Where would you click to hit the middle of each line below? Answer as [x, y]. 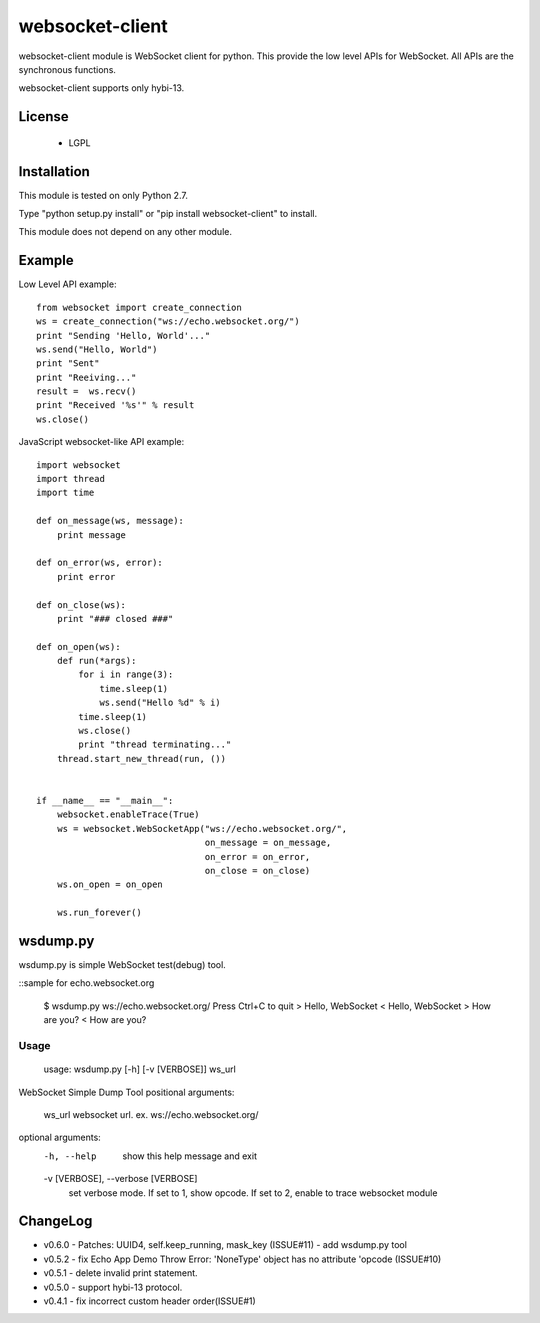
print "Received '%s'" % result [115, 405]
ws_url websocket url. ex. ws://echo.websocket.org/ [151, 1114]
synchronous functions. [67, 69]
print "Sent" [68, 363]
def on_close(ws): [81, 604]
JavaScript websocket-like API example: [101, 442]
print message [91, 534]
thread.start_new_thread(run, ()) [141, 758]
